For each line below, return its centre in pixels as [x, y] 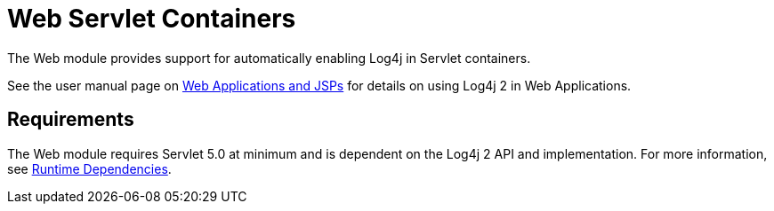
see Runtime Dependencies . [89, 168]
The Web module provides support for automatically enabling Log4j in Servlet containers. [269, 58]
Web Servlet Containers [152, 19]
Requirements [71, 120]
